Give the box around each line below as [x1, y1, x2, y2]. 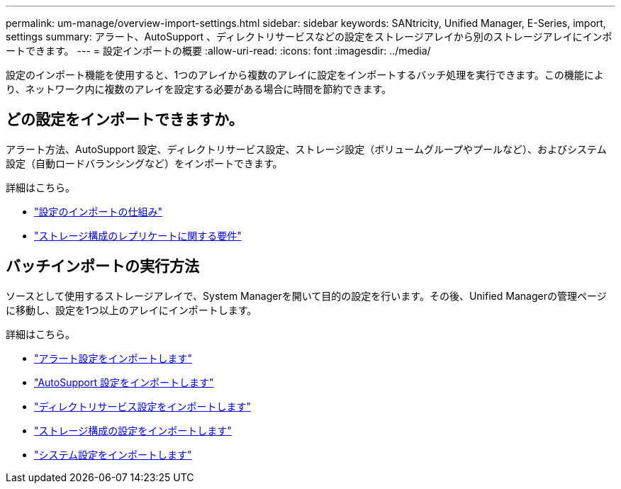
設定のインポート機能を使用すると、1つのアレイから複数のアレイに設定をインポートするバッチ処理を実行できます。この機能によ [6, 69, 604, 81]
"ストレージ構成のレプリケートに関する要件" [34, 229, 242, 242]
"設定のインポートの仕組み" [34, 205, 163, 218]
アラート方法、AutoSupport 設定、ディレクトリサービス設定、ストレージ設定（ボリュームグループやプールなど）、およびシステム [6, 142, 607, 155]
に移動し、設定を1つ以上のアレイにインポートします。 [6, 303, 257, 316]
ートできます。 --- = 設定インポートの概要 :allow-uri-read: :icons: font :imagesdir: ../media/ [6, 45, 431, 57]
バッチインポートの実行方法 [6, 257, 199, 276]
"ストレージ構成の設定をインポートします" [34, 424, 232, 437]
